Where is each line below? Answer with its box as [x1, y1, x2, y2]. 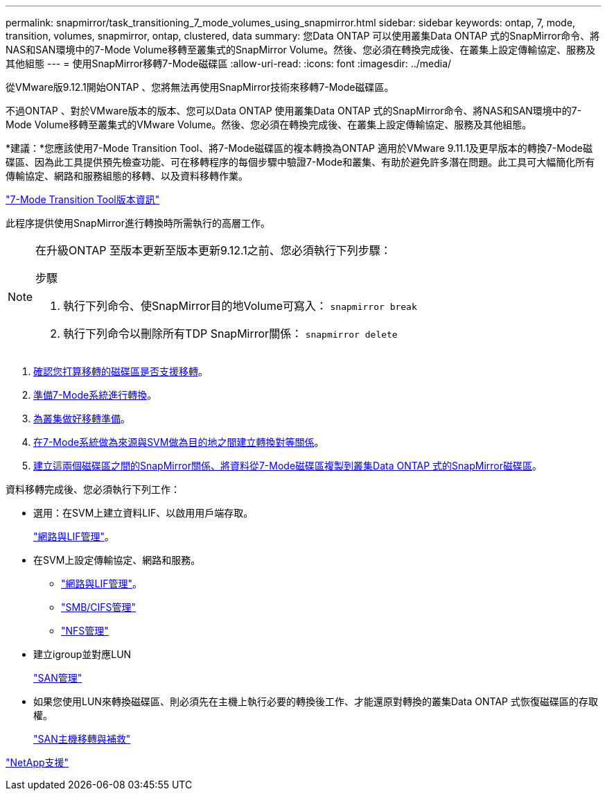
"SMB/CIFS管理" [61, 601, 137, 613]
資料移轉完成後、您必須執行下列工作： [6, 483, 180, 495]
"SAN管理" [33, 672, 82, 684]
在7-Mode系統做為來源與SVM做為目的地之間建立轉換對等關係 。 [33, 436, 324, 448]
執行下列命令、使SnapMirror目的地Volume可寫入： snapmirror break [63, 299, 417, 313]
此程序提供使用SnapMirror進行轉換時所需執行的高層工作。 [6, 217, 270, 229]
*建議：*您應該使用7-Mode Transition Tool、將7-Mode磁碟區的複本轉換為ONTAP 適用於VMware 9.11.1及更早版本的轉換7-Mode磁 [6, 142, 592, 154]
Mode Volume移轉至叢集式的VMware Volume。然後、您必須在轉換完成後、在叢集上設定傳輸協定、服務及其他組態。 [6, 119, 532, 130]
